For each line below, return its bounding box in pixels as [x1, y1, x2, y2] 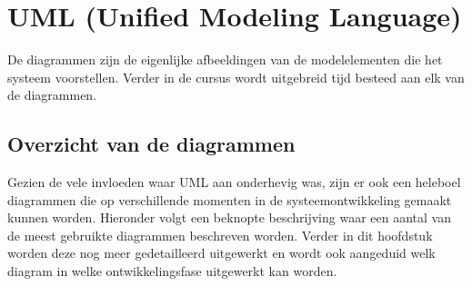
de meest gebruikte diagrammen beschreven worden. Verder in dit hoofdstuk [7, 225, 433, 244]
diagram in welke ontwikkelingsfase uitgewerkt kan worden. [7, 261, 337, 281]
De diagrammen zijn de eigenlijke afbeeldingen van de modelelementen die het [7, 50, 443, 69]
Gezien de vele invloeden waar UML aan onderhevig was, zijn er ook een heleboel [7, 173, 461, 192]
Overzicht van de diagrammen [7, 130, 296, 158]
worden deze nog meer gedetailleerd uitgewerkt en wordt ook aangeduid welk [7, 243, 436, 262]
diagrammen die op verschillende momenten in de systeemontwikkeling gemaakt [7, 190, 452, 209]
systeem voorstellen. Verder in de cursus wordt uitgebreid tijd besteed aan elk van [7, 67, 465, 86]
